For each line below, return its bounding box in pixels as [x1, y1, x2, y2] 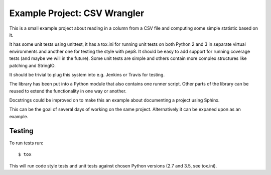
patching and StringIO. [9, 62, 56, 68]
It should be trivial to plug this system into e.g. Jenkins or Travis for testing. [9, 71, 165, 77]
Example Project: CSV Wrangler [9, 8, 145, 19]
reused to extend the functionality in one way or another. [9, 88, 126, 94]
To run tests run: [9, 140, 44, 146]
